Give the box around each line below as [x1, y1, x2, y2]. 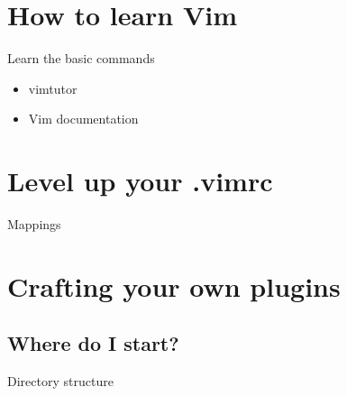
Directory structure [7, 372, 114, 391]
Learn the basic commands [7, 49, 155, 68]
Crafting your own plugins [7, 267, 341, 304]
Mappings [7, 215, 61, 234]
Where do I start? [7, 329, 179, 357]
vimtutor [28, 78, 78, 97]
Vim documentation [28, 109, 139, 128]
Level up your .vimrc [7, 162, 273, 199]
